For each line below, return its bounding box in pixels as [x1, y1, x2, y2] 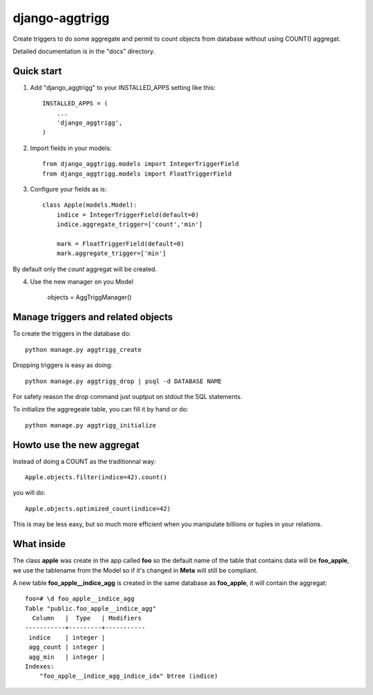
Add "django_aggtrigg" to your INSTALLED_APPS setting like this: [30, 83, 216, 91]
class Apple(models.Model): [42, 201, 137, 209]
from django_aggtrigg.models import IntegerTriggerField [42, 160, 240, 168]
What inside [12, 538, 66, 550]
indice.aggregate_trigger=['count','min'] [56, 221, 203, 228]
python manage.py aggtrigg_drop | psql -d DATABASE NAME [25, 377, 222, 385]
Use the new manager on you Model [30, 277, 134, 286]
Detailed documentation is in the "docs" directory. [12, 47, 155, 55]
